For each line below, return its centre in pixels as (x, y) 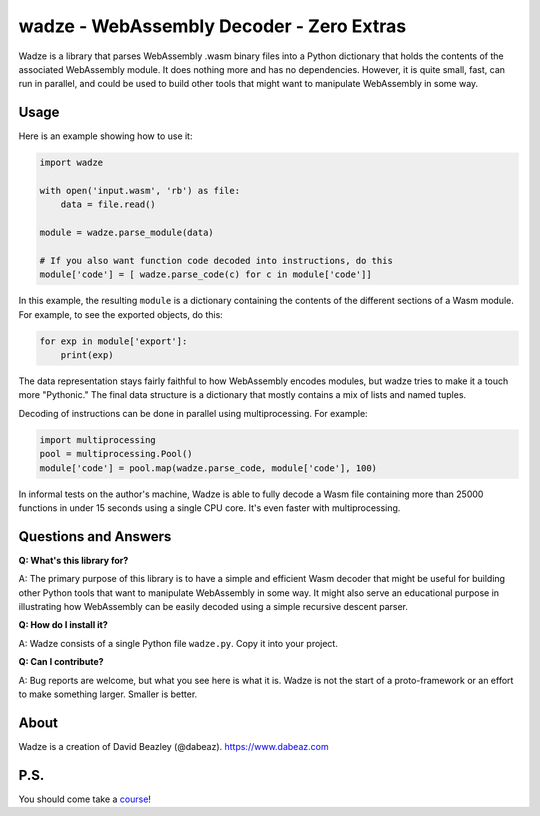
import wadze (71, 163)
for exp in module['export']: (113, 341)
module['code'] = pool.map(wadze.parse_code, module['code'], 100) (208, 468)
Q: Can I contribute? (61, 662)
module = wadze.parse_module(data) (126, 233)
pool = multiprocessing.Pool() (116, 454)
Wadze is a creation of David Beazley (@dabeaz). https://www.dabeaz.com (173, 746)
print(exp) (87, 355)
